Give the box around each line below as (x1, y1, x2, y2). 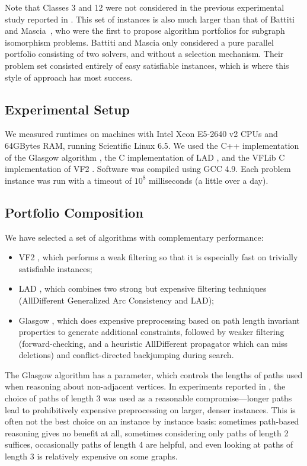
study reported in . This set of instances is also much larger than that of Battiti (5, 12, 295, 25)
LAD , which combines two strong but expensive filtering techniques (18, 282, 267, 295)
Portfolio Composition (5, 203, 143, 221)
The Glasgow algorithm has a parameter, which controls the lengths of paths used (5, 368, 303, 381)
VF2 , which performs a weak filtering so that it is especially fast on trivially (18, 251, 298, 263)
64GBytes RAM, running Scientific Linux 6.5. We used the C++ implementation (5, 139, 299, 151)
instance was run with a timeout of (5, 174, 132, 186)
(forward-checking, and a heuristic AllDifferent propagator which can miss (18, 337, 288, 349)
